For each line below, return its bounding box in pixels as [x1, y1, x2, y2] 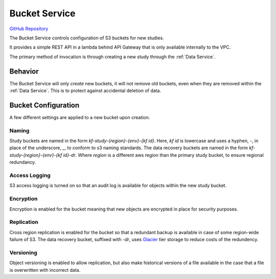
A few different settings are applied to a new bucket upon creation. [9, 114, 150, 120]
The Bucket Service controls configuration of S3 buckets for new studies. [9, 35, 165, 41]
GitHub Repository [9, 26, 49, 32]
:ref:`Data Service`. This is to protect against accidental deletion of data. [9, 87, 161, 94]
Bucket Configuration [9, 101, 80, 109]
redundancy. [9, 159, 36, 166]
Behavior [9, 67, 39, 76]
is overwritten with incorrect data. [9, 267, 81, 273]
